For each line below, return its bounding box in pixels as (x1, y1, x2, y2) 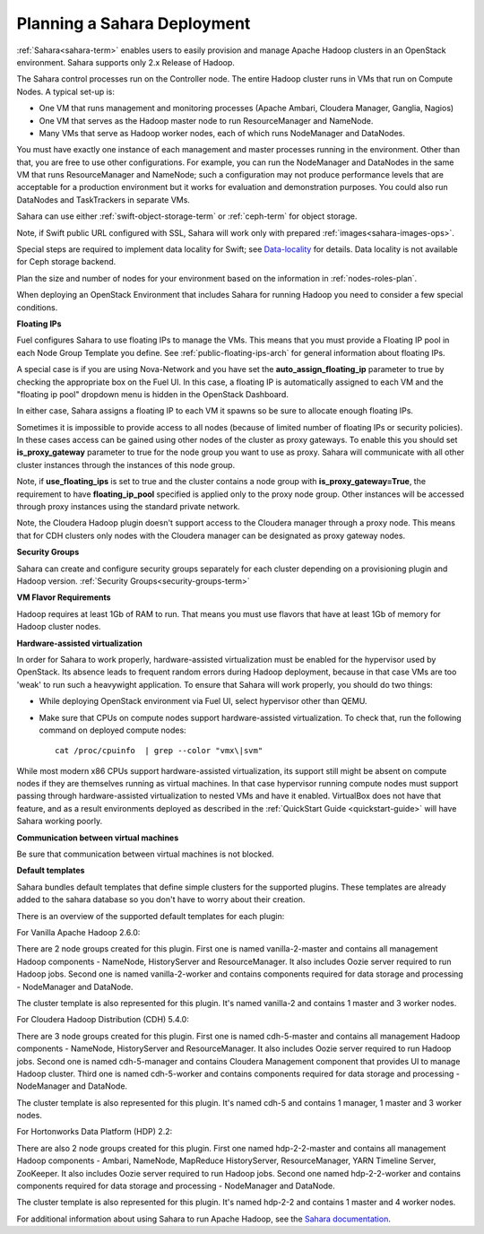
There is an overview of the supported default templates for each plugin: (16, 910, 285, 921)
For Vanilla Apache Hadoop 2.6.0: (16, 926, 141, 937)
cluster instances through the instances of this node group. (16, 459, 236, 470)
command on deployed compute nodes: (39, 725, 187, 735)
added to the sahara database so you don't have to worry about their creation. (16, 894, 306, 905)
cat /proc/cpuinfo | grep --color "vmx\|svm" (55, 745, 264, 756)
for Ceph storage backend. (16, 256, 117, 267)
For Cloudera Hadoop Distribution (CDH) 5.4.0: (16, 1014, 190, 1025)
